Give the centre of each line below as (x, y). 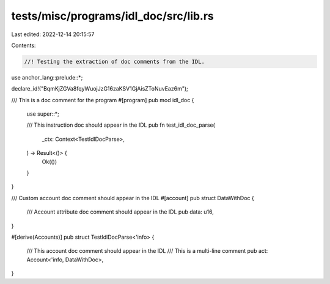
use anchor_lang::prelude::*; (47, 77)
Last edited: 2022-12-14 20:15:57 (53, 34)
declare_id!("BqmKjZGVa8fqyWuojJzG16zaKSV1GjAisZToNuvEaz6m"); (100, 89)
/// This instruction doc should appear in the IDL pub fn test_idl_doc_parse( (121, 125)
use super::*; (43, 114)
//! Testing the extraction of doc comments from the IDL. (114, 62)
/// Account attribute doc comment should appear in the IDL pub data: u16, (120, 212)
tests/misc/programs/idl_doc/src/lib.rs (112, 16)
